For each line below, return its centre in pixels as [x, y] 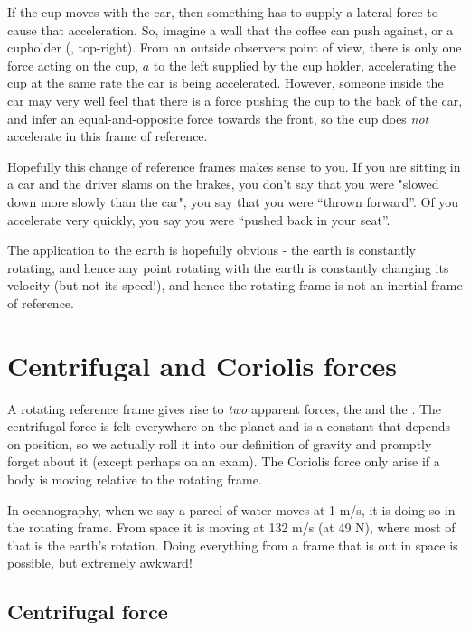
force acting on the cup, [73, 65]
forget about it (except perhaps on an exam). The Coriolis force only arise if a [224, 461]
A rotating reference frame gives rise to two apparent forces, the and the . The [225, 408]
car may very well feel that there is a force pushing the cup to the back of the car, [235, 100]
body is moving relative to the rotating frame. [135, 479]
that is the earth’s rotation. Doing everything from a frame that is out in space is [233, 545]
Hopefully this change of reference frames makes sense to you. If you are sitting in [234, 166]
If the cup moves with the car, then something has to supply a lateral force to [223, 12]
